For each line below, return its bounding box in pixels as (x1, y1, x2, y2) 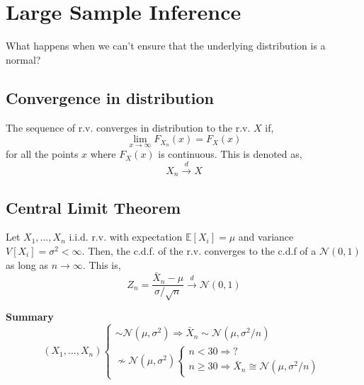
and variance (238, 229, 294, 244)
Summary (6, 309, 54, 324)
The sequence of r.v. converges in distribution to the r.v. (6, 120, 251, 134)
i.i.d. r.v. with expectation (69, 229, 183, 244)
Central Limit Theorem (6, 196, 181, 218)
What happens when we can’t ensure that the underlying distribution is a (6, 38, 326, 53)
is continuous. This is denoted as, (158, 146, 302, 161)
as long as (6, 257, 49, 272)
